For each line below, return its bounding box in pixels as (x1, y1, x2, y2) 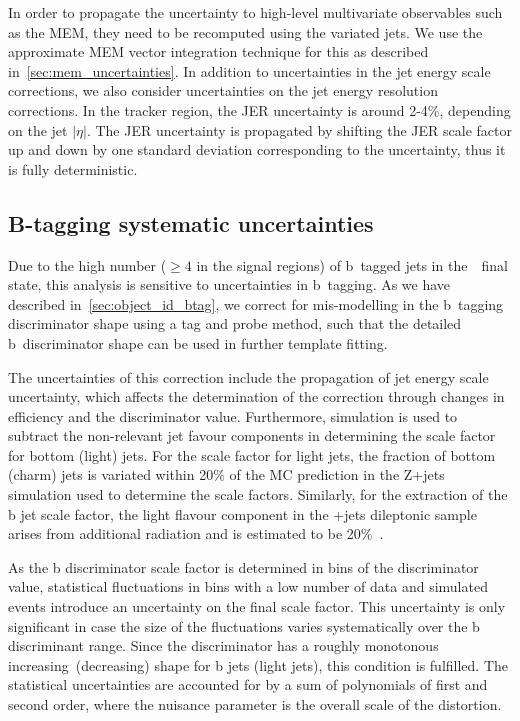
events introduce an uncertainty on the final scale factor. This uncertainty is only (8, 596, 506, 617)
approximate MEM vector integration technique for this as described (8, 41, 429, 62)
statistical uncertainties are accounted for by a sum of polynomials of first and (8, 674, 488, 695)
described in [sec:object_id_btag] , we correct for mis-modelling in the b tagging (8, 293, 504, 314)
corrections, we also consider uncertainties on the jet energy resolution (8, 80, 438, 101)
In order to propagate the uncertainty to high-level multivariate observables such (8, 2, 503, 22)
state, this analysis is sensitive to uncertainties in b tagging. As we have (8, 274, 451, 295)
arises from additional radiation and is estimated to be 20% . (8, 523, 384, 544)
